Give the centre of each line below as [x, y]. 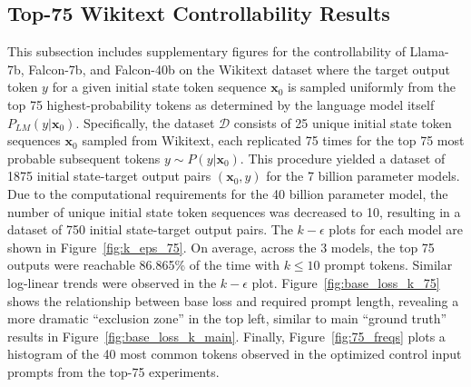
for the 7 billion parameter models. [363, 176]
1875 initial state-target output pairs [109, 176]
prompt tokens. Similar [388, 265]
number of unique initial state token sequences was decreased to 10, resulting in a [234, 211]
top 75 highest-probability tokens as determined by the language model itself [221, 104]
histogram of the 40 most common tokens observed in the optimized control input [235, 354]
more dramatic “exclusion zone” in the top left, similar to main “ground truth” [227, 318]
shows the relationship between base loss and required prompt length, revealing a [233, 300]
